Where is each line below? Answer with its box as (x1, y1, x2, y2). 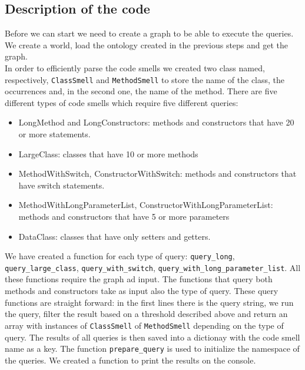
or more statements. (18, 128, 91, 140)
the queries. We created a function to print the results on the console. (5, 354, 256, 366)
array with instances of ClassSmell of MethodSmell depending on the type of (5, 319, 284, 331)
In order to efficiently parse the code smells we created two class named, (5, 61, 265, 74)
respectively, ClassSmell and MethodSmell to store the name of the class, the (5, 73, 285, 85)
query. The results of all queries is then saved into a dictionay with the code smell (5, 331, 300, 343)
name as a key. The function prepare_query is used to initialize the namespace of (5, 342, 300, 355)
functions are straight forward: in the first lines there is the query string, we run (5, 296, 294, 308)
